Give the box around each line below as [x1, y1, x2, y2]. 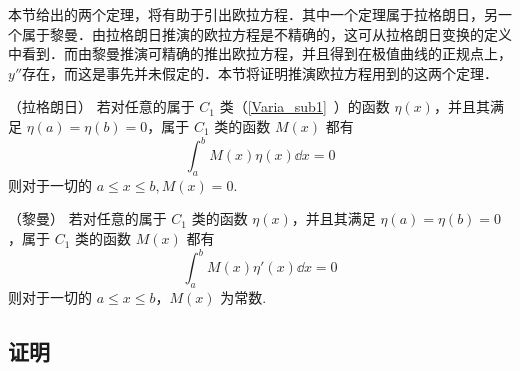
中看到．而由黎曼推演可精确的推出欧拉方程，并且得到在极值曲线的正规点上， [8, 43, 512, 64]
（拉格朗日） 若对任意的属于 [8, 96, 195, 117]
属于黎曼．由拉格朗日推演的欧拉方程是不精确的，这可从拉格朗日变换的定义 [21, 23, 512, 44]
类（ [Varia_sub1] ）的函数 [219, 96, 390, 117]
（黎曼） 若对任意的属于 [8, 208, 167, 229]
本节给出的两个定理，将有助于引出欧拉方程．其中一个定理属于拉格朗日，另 [8, 4, 498, 24]
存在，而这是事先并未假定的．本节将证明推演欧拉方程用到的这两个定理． [22, 62, 499, 83]
